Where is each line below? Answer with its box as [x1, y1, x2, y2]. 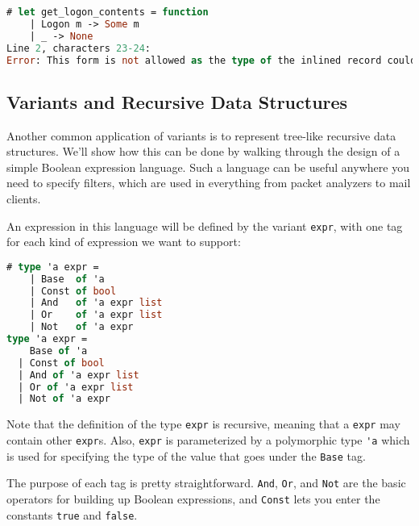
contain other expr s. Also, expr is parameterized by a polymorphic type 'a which [6, 431, 410, 448]
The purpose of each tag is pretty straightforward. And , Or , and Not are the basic [6, 474, 406, 491]
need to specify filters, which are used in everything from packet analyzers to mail [6, 174, 411, 191]
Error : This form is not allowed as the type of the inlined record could [6, 54, 417, 66]
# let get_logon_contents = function [6, 6, 209, 18]
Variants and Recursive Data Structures [6, 89, 348, 114]
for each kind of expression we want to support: [6, 233, 241, 250]
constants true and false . [6, 506, 138, 523]
